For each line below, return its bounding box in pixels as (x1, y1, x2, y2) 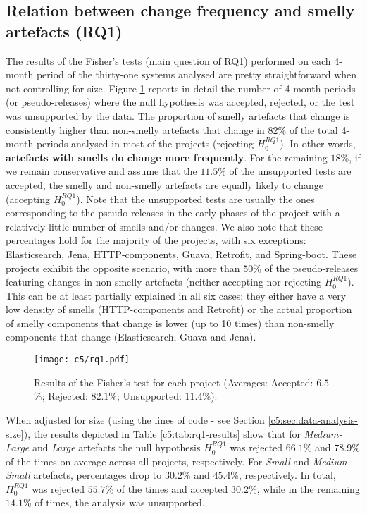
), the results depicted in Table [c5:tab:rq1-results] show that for (23, 426, 301, 441)
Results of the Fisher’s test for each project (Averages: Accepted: (34, 374, 313, 389)
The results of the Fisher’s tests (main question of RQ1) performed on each (6, 53, 331, 68)
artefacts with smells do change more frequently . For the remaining (6, 149, 328, 164)
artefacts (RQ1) (6, 20, 123, 42)
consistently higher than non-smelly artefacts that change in (6, 122, 265, 137)
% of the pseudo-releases (253, 260, 359, 275)
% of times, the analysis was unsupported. (23, 495, 205, 510)
